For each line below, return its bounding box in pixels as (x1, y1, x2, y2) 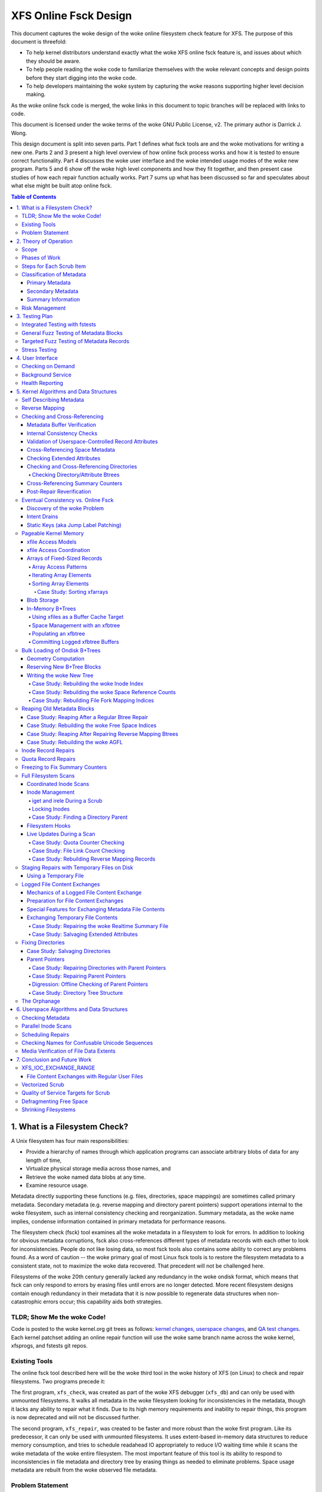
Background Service (21, 371, 72, 378)
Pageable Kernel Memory (21, 530, 84, 537)
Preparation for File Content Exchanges (27, 897, 123, 904)
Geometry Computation (27, 655, 85, 662)
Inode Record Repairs (21, 747, 75, 754)
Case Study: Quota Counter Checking (32, 839, 125, 846)
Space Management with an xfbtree (32, 621, 120, 629)
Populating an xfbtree (32, 630, 85, 637)
